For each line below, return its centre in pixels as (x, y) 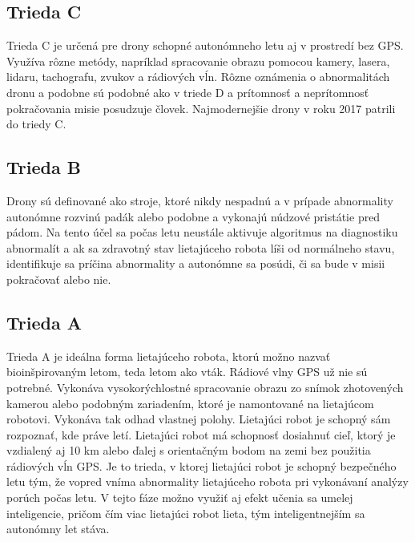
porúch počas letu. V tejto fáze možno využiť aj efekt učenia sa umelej (180, 498)
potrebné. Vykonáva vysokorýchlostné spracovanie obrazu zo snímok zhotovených (205, 387)
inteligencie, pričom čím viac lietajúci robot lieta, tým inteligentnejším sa (186, 513)
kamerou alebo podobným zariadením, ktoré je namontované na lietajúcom (190, 403)
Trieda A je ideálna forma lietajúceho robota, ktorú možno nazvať (169, 356)
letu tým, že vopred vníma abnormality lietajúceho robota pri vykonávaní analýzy (207, 481)
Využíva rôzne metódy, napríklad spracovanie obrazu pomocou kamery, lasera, (198, 61)
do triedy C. (36, 124)
